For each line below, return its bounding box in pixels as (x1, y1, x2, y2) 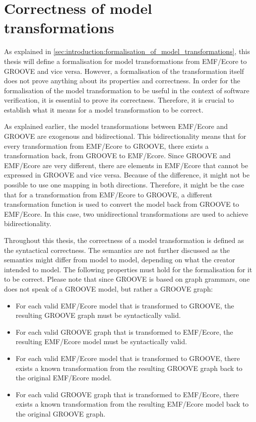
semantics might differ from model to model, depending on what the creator (4, 254, 235, 265)
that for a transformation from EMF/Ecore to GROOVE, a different (4, 189, 212, 199)
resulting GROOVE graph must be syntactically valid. (15, 310, 181, 320)
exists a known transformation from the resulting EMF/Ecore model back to (15, 399, 249, 409)
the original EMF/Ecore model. (15, 372, 112, 383)
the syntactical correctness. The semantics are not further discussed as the (4, 244, 230, 255)
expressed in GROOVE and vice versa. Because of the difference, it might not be (4, 170, 250, 180)
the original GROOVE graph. (15, 408, 106, 419)
